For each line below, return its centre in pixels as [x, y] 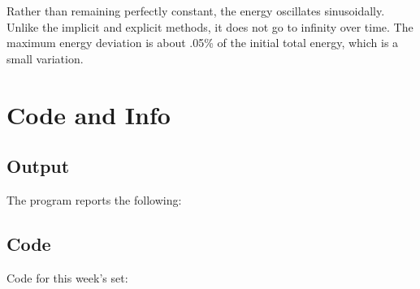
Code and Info [89, 114]
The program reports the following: [94, 199]
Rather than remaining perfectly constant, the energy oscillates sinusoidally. [196, 11]
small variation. [45, 58]
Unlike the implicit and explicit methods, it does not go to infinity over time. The [210, 26]
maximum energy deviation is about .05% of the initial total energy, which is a [203, 43]
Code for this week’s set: [67, 277]
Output [38, 166]
